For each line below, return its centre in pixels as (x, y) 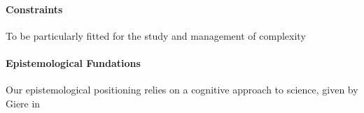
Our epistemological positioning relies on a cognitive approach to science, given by (182, 90)
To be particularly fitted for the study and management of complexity (156, 35)
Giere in (23, 103)
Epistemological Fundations (73, 62)
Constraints (34, 9)
